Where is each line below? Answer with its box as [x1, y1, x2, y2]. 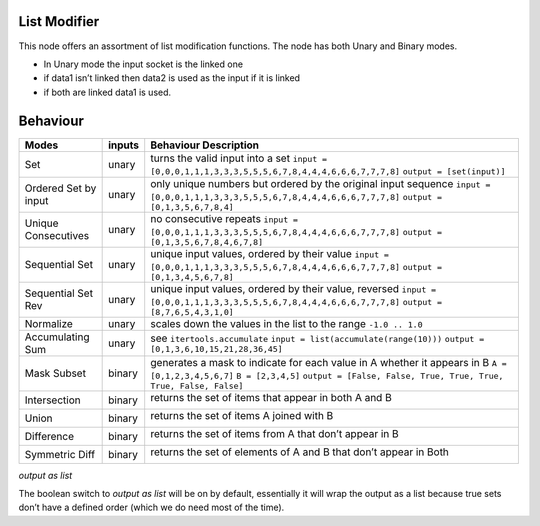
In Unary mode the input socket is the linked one [43, 58, 244, 70]
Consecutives [24, 229, 90, 243]
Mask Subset [24, 366, 87, 380]
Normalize [24, 316, 74, 330]
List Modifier [18, 13, 100, 30]
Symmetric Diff [24, 447, 95, 461]
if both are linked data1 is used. [43, 86, 172, 98]
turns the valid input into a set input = [150, 151, 328, 165]
